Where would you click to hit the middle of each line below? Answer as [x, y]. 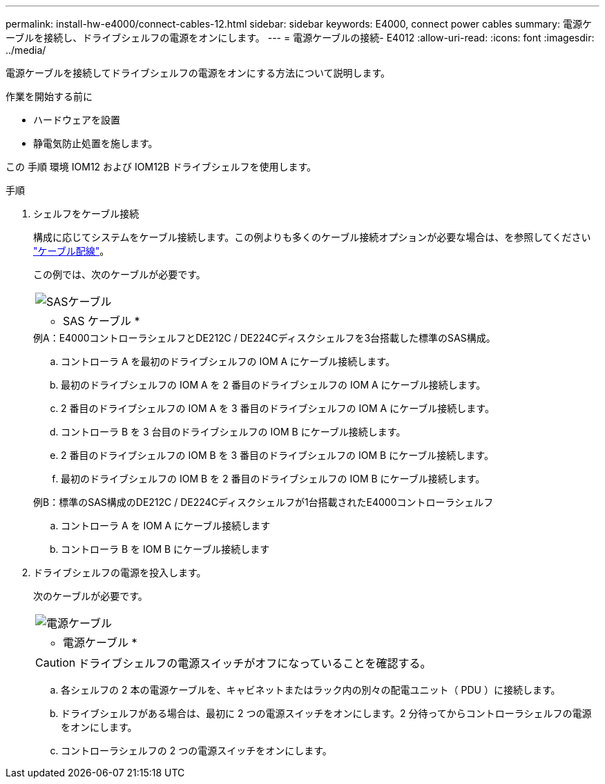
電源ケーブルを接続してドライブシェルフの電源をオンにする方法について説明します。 [198, 73]
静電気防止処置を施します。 [96, 143]
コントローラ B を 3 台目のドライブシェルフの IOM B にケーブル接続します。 [233, 432]
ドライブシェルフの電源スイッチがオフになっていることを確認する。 [255, 663]
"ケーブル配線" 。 [71, 251]
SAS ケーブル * [102, 321]
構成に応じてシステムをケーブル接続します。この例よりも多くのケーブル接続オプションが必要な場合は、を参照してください [312, 237]
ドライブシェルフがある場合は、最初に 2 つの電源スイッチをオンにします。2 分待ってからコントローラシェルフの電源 [326, 713]
